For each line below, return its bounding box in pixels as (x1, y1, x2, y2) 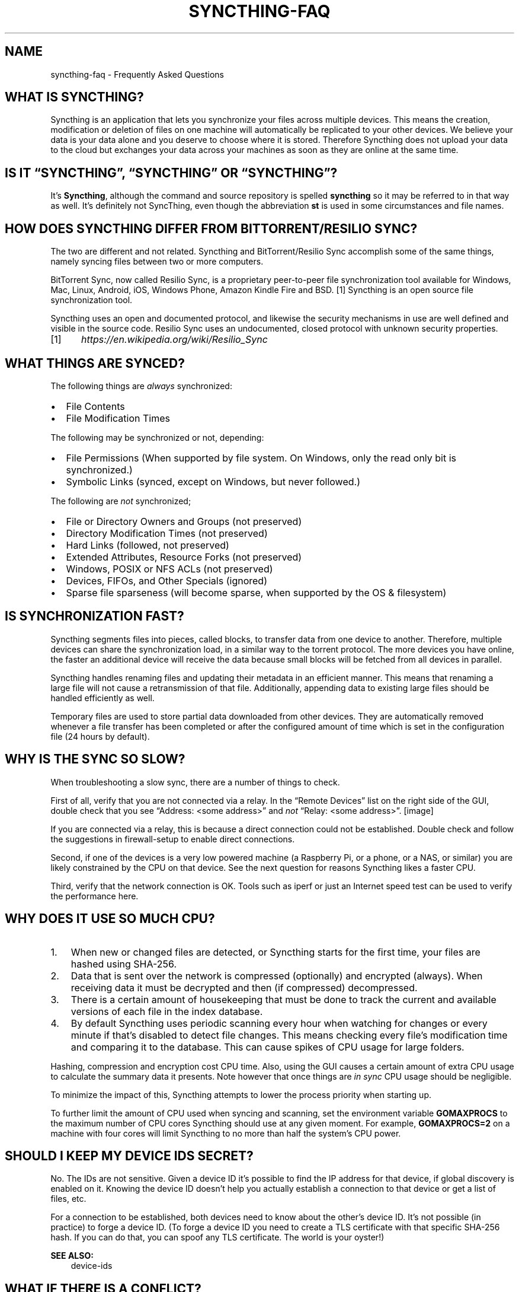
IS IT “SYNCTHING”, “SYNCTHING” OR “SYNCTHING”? (5, 165, 338, 180)
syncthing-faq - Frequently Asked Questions (50, 69, 225, 79)
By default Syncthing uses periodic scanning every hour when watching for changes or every (71, 1017, 488, 1029)
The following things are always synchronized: (50, 380, 232, 391)
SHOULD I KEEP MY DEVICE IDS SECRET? (5, 1148, 254, 1163)
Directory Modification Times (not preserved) (66, 527, 268, 539)
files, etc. (50, 1194, 86, 1204)
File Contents (66, 400, 125, 412)
